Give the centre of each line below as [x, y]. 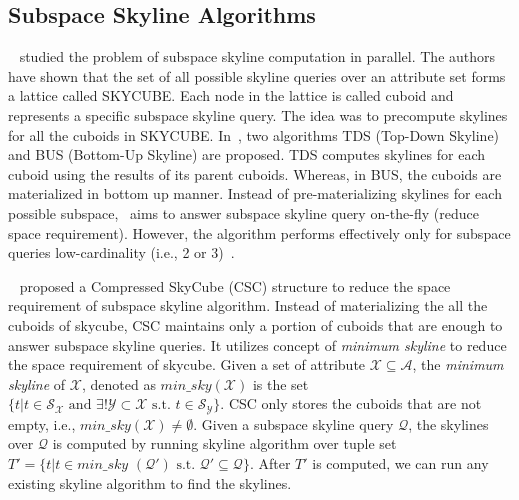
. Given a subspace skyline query [293, 423]
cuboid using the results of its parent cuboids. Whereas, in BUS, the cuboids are [255, 173]
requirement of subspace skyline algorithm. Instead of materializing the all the [248, 305]
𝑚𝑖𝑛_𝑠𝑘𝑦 [103, 464]
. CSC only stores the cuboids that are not [351, 403]
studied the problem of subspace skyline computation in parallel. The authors [257, 56]
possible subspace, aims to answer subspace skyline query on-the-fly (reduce [243, 212]
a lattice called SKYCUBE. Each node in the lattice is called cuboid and [231, 95]
